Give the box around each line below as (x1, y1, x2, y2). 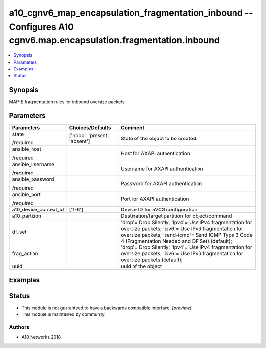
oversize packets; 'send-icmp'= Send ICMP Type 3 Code (121, 232, 253, 239)
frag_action (12, 250, 39, 257)
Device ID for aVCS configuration (121, 206, 198, 213)
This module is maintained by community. (21, 312, 106, 317)
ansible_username (12, 161, 55, 168)
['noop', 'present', (69, 132, 110, 139)
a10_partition (12, 212, 42, 219)
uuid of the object (121, 263, 162, 270)
